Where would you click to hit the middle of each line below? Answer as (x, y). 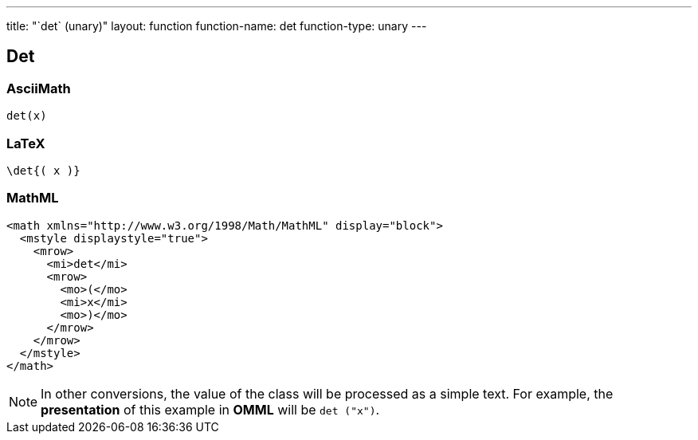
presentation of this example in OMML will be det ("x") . (210, 409)
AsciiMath (39, 88)
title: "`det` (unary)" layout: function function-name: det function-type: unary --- (217, 26)
